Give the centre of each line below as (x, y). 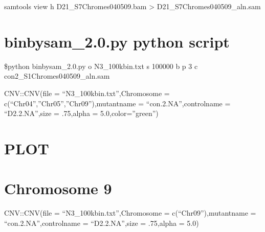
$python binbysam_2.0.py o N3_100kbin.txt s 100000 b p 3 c (101, 66)
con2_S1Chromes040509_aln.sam (57, 76)
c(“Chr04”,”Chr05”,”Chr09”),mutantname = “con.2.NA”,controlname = (117, 103)
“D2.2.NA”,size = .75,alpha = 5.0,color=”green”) (81, 113)
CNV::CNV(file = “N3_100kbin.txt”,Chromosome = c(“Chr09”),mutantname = (130, 213)
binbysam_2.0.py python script (117, 41)
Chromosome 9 (58, 188)
